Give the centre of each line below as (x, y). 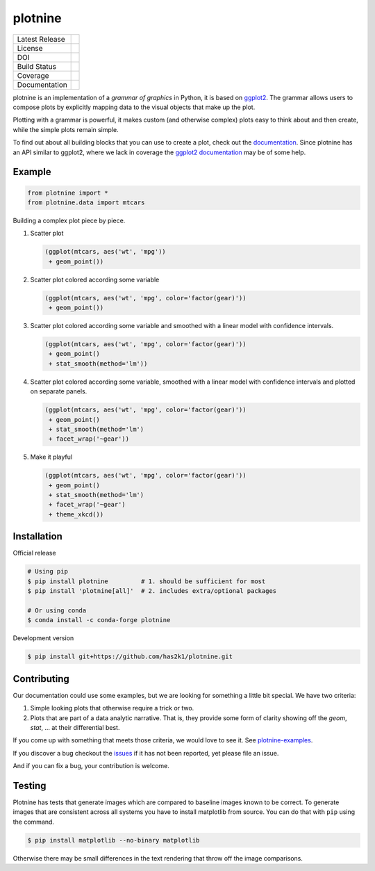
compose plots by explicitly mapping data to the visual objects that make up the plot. (134, 107)
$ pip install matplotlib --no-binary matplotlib (114, 840)
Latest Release (41, 39)
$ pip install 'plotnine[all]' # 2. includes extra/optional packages (152, 591)
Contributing (41, 679)
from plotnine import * (68, 193)
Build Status (37, 66)
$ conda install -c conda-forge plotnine (99, 620)
